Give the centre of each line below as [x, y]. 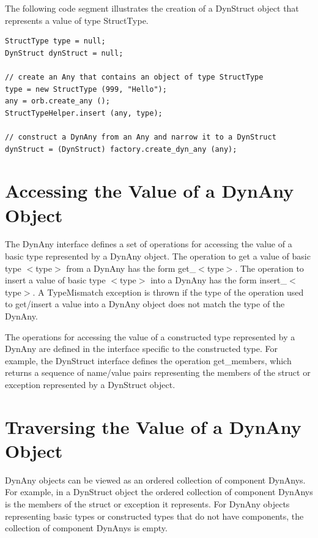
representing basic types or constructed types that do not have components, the [154, 516]
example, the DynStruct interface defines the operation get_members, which [148, 360]
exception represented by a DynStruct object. [90, 384]
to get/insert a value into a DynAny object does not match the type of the [145, 304]
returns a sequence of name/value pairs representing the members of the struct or [158, 372]
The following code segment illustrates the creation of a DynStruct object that [152, 8]
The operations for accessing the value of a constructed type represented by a [150, 336]
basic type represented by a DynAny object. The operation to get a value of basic [158, 256]
